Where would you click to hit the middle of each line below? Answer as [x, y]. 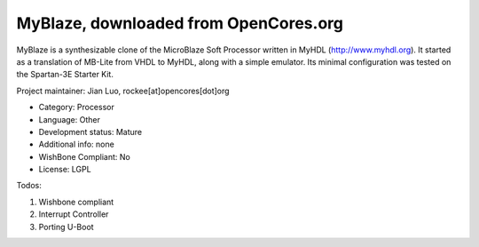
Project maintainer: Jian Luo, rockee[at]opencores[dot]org [123, 91]
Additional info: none [76, 144]
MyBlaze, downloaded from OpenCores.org [180, 23]
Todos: [29, 186]
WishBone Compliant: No [84, 156]
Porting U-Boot [66, 227]
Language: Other [70, 119]
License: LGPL [65, 170]
